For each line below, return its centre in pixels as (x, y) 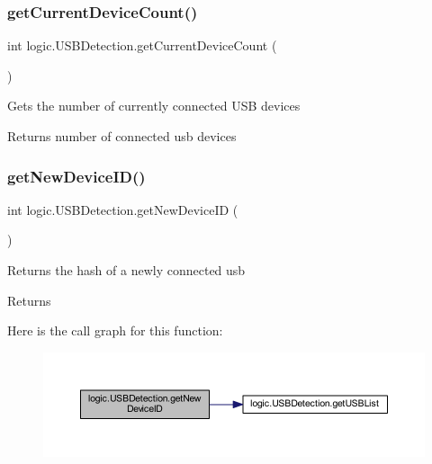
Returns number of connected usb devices (122, 136)
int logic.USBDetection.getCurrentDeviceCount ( (142, 45)
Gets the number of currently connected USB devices (154, 106)
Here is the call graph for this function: (115, 330)
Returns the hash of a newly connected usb (126, 270)
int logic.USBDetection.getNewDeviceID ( (123, 209)
